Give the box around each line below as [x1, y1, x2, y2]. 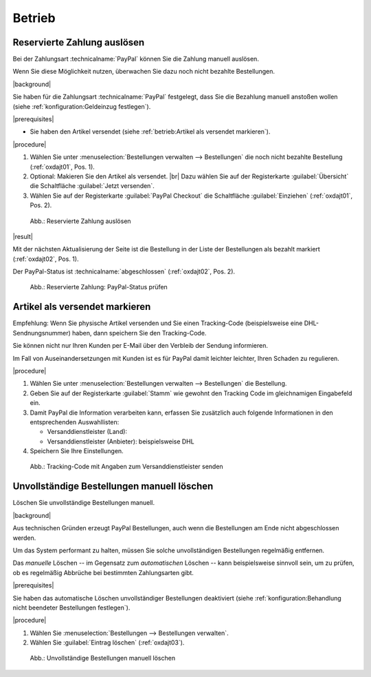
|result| [12, 232, 34, 240]
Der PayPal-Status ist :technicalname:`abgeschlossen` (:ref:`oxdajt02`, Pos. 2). [12, 267, 236, 275]
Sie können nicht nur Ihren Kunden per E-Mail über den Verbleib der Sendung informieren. [12, 342, 268, 350]
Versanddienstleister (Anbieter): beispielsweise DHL [47, 437, 195, 446]
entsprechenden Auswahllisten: [30, 417, 120, 426]
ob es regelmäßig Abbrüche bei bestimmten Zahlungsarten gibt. [12, 568, 194, 576]
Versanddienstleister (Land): [47, 428, 127, 436]
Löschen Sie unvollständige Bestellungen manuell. [12, 499, 155, 507]
